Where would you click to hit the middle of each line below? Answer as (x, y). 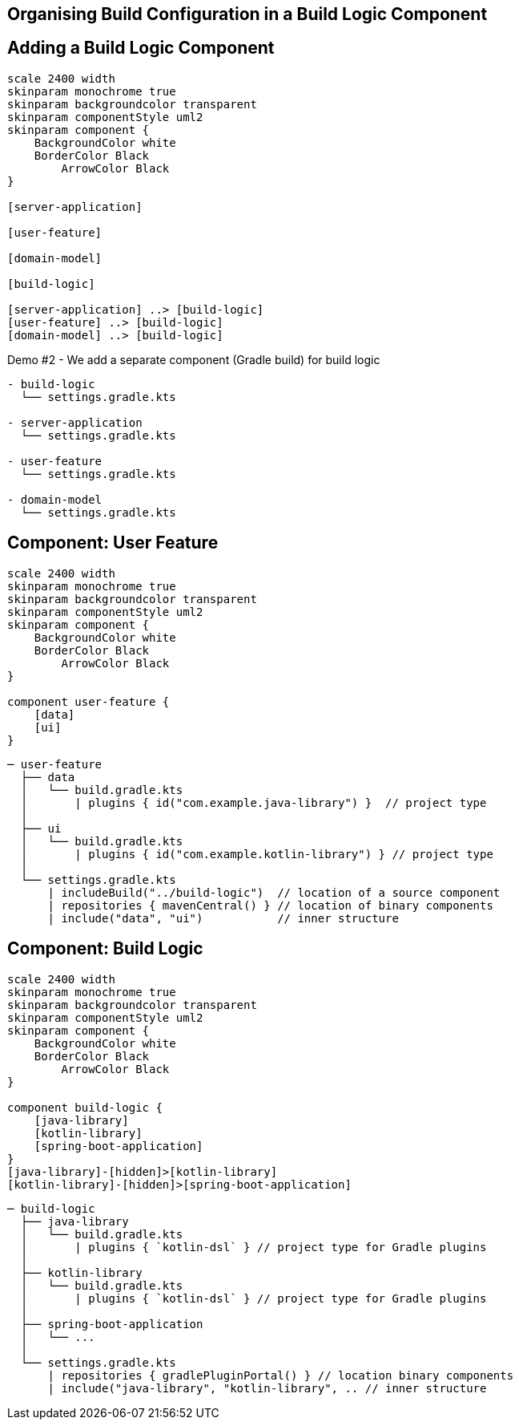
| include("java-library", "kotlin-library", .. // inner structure (267, 1388)
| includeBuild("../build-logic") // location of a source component (274, 892)
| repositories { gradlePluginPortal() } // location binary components (281, 1375)
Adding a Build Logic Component (141, 48)
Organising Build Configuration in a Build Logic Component (247, 14)
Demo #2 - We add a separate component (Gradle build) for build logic (194, 359)
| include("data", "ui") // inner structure (223, 918)
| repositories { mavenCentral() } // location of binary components (270, 905)
